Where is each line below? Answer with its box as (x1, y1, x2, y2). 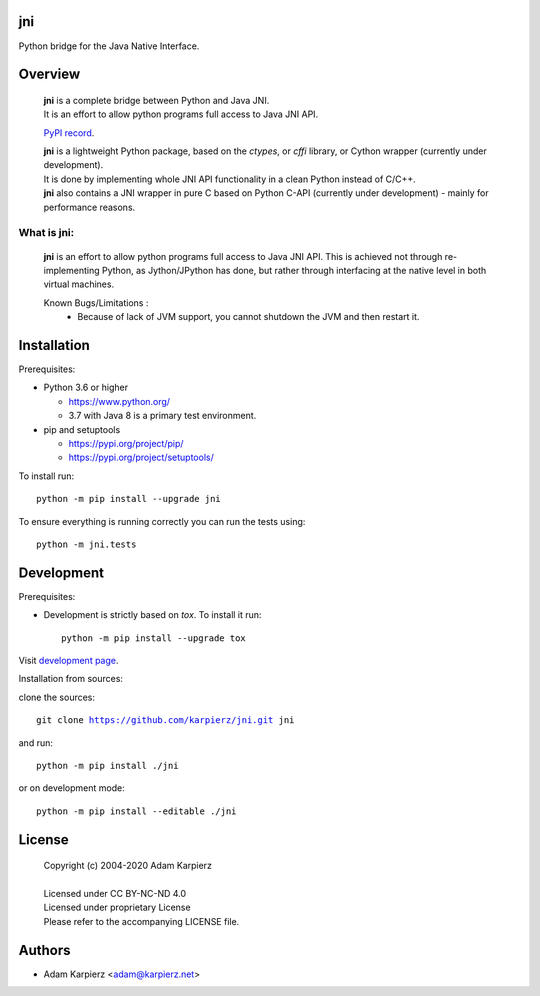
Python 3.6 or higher (43, 381, 129, 394)
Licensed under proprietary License (43, 901, 191, 914)
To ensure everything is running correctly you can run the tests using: (18, 515, 306, 527)
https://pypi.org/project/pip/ (68, 438, 184, 450)
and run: (18, 736, 54, 749)
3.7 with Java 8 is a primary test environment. (68, 410, 257, 422)
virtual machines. (43, 278, 115, 290)
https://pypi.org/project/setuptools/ (68, 451, 214, 464)
